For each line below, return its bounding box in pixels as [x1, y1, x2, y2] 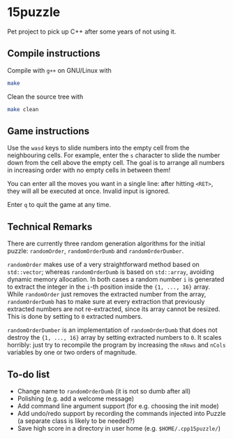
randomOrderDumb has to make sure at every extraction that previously [7, 298, 205, 306]
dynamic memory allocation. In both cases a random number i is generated [7, 275, 225, 284]
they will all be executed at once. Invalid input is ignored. [7, 187, 170, 196]
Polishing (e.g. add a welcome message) [17, 394, 135, 403]
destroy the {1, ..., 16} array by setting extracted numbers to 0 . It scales [7, 333, 222, 342]
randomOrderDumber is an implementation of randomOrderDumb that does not [7, 326, 218, 334]
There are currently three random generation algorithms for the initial [7, 239, 206, 248]
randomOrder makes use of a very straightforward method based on [7, 260, 200, 269]
